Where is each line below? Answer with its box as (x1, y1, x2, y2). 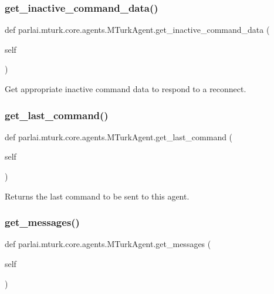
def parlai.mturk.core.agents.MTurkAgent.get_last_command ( (5, 130, 233, 143)
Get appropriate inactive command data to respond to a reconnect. (5, 83, 246, 94)
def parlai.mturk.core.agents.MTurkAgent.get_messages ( (5, 238, 211, 250)
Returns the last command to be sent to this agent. (5, 190, 190, 202)
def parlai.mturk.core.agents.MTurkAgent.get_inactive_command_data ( (5, 23, 270, 36)
